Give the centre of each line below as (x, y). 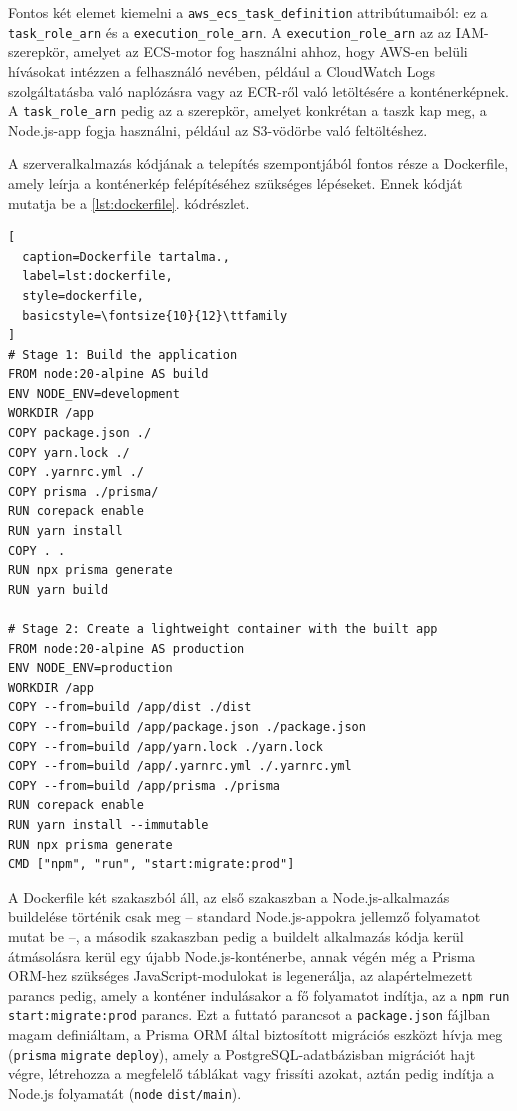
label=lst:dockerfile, (97, 276)
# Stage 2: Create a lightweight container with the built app (223, 629)
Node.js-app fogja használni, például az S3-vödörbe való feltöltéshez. (218, 129)
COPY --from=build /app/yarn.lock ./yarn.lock (165, 746)
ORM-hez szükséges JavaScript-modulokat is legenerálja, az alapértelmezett (240, 975)
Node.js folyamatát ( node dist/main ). (125, 1092)
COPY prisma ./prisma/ (83, 491)
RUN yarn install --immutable (108, 824)
